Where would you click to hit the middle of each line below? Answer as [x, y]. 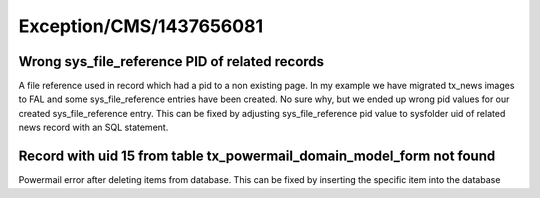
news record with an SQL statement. [93, 127]
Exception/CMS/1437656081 [141, 26]
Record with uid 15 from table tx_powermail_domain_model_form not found [257, 156]
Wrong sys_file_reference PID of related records [171, 61]
